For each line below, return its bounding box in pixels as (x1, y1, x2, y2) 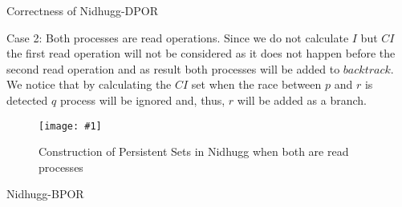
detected (6, 91, 48, 108)
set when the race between (191, 76, 322, 93)
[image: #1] (39, 120, 102, 132)
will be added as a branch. (237, 91, 367, 108)
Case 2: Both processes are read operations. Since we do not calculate (6, 29, 349, 46)
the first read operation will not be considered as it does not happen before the (6, 45, 396, 62)
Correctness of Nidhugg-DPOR (6, 2, 159, 18)
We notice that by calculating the (6, 76, 172, 93)
